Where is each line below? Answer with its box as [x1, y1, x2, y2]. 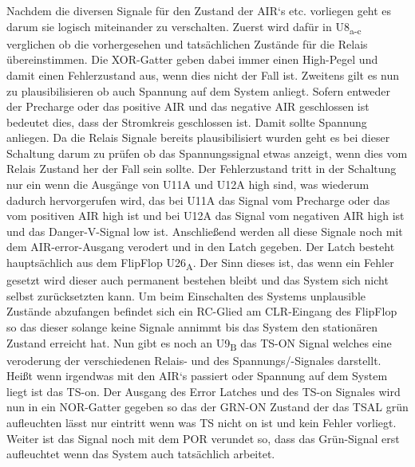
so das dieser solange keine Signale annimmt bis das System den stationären [6, 318, 377, 335]
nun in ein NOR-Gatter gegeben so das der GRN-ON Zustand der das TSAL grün [6, 398, 409, 415]
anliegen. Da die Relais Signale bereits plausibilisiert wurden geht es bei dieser [6, 129, 390, 146]
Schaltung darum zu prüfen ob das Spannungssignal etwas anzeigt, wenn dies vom [6, 144, 408, 161]
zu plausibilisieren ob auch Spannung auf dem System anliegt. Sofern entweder [6, 82, 391, 99]
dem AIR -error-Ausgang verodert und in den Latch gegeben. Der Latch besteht [6, 238, 395, 255]
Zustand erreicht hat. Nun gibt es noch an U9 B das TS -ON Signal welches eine [6, 334, 392, 353]
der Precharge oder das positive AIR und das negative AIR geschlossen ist [6, 98, 370, 115]
